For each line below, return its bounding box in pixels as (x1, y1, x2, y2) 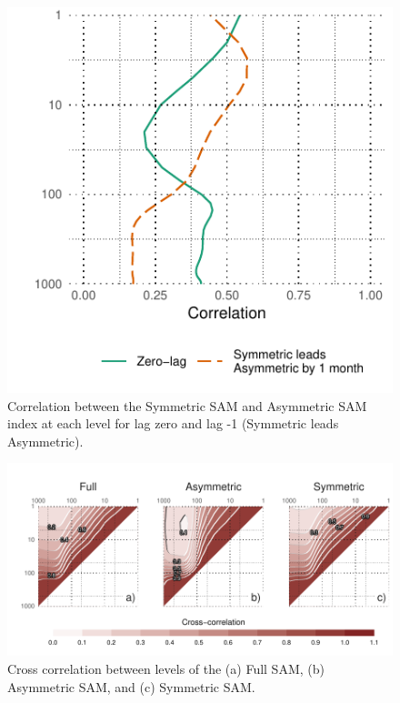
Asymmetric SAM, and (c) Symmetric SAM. (7, 677, 255, 696)
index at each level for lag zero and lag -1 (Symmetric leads (7, 414, 339, 433)
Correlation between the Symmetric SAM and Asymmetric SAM (7, 396, 367, 415)
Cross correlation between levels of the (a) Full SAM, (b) (7, 658, 325, 678)
